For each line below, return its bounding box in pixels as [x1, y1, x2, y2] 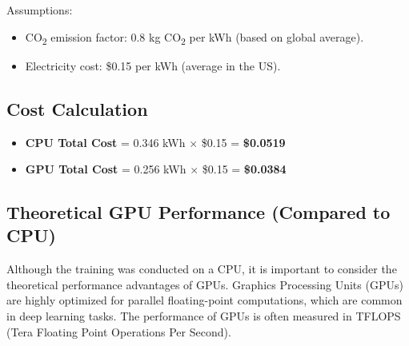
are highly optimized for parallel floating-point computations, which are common [6, 292, 403, 308]
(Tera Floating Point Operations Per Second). [6, 323, 231, 340]
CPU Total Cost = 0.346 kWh [25, 133, 186, 150]
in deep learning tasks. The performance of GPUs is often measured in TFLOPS [6, 308, 401, 324]
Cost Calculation [6, 96, 148, 121]
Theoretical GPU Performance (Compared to [6, 200, 391, 225]
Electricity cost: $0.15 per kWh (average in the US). [25, 57, 281, 74]
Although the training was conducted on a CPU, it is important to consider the [6, 260, 397, 277]
